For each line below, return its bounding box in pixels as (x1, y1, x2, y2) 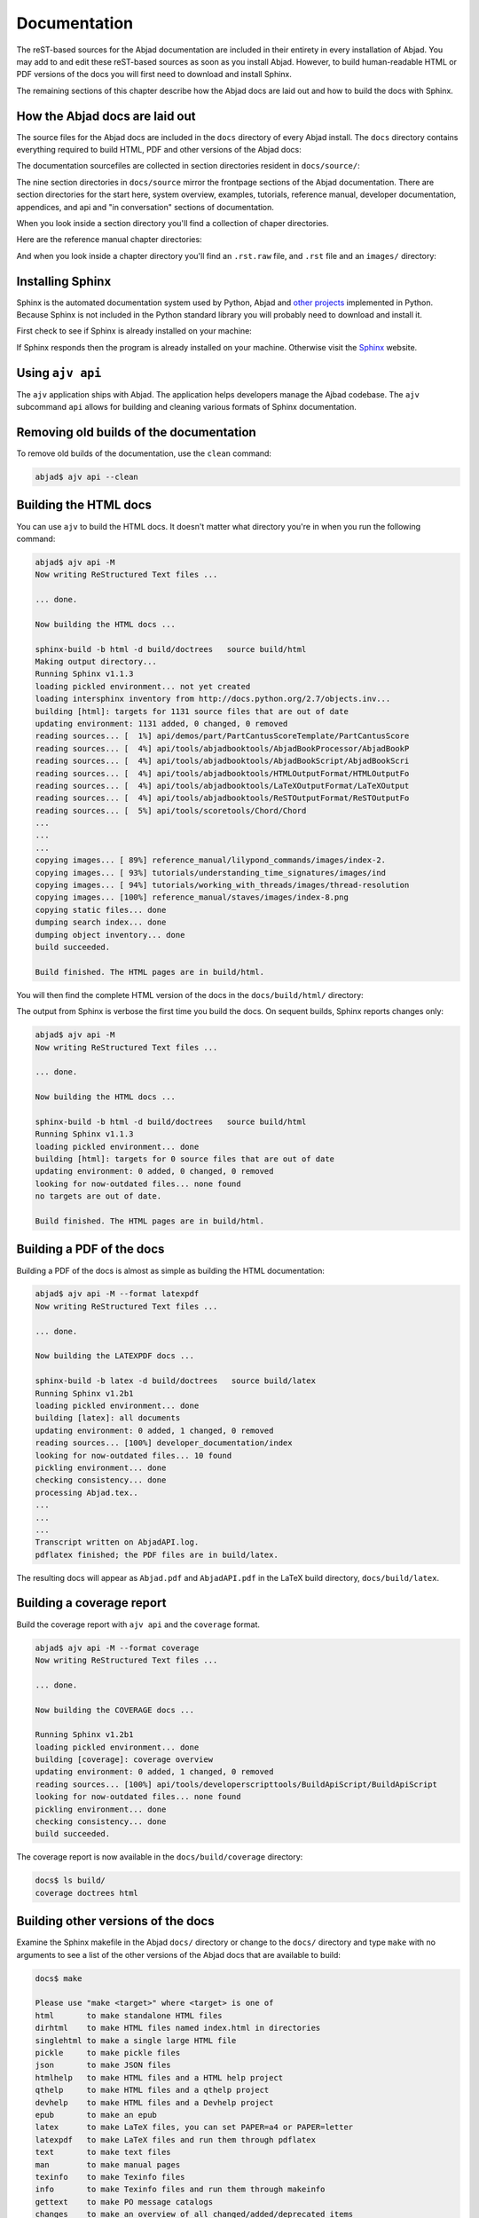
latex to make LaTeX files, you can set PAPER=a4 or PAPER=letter (35, 2122, 354, 2133)
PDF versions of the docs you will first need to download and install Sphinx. (16, 69, 293, 80)
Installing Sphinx (16, 273, 112, 288)
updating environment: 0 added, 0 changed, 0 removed (35, 1167, 274, 1176)
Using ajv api (16, 365, 102, 381)
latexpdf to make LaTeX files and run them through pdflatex (35, 2135, 317, 2144)
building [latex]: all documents (35, 1413, 181, 1423)
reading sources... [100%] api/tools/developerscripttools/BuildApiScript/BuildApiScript (35, 1779, 438, 1789)
